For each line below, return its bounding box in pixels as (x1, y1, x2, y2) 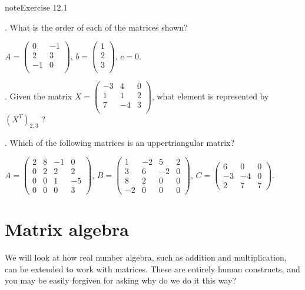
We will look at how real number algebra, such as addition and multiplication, (5, 251, 287, 264)
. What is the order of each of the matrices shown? (5, 21, 188, 33)
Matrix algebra (5, 217, 129, 241)
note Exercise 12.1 (5, 1, 68, 13)
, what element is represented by (151, 89, 269, 102)
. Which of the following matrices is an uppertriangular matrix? (5, 136, 235, 149)
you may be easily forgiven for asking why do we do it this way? (5, 274, 237, 286)
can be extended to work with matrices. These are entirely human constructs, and (5, 262, 300, 275)
